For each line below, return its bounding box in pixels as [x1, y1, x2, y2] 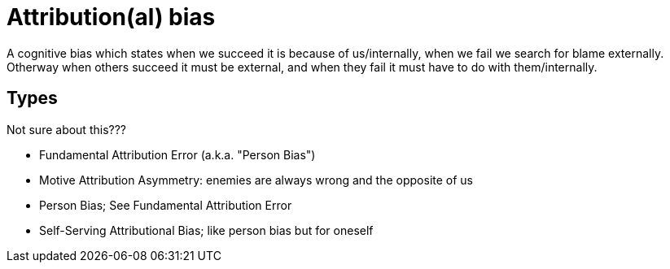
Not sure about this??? [7, 122, 126, 137]
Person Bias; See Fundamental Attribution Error [39, 197, 292, 212]
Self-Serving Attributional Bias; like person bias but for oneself [39, 223, 374, 237]
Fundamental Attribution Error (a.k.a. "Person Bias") [39, 147, 316, 162]
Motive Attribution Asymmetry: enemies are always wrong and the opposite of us [39, 172, 474, 187]
